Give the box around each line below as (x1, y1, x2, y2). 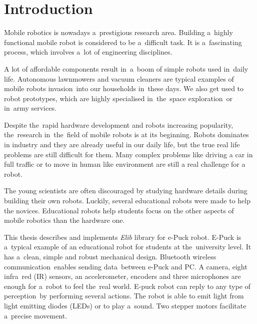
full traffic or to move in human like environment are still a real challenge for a (4, 159, 245, 169)
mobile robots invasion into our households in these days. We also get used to (4, 83, 244, 94)
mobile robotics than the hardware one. (4, 215, 125, 225)
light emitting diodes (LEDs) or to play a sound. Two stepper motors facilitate (4, 300, 246, 310)
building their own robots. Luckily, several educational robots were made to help (4, 195, 250, 206)
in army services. (4, 103, 56, 113)
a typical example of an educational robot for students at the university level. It (4, 241, 251, 252)
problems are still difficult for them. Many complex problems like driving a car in (4, 149, 253, 159)
